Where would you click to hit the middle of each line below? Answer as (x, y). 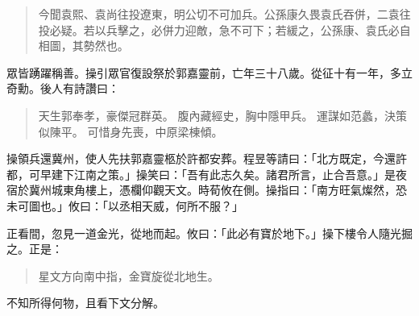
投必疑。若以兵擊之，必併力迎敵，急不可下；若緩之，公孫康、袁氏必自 (224, 29)
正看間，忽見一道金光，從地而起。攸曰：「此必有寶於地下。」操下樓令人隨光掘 (209, 233)
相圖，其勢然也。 (83, 46)
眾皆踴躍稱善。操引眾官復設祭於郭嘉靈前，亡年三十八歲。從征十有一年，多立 (209, 72)
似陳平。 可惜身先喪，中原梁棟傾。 (131, 131)
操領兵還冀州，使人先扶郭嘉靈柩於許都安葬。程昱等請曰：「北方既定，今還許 (207, 158)
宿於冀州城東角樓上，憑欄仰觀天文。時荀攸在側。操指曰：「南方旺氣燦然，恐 (207, 190)
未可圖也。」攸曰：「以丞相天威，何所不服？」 (125, 205)
